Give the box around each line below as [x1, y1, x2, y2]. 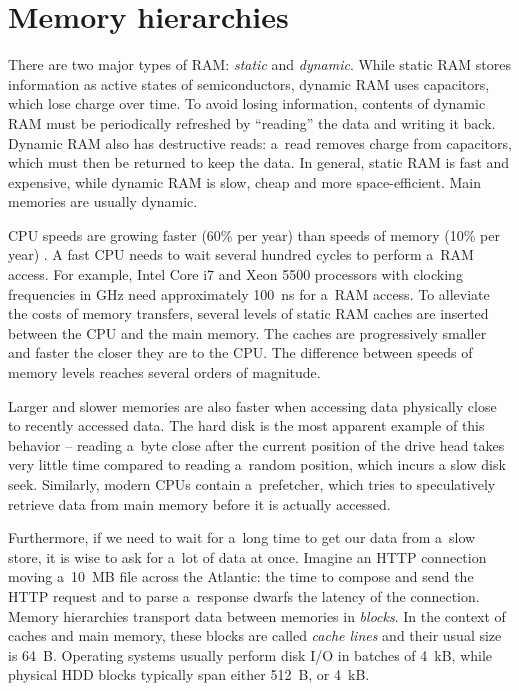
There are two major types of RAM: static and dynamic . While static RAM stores [8, 54, 511, 75]
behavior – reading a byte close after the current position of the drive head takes [8, 434, 505, 455]
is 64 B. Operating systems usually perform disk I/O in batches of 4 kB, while [8, 644, 493, 665]
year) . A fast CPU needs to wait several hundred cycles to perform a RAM [8, 244, 474, 265]
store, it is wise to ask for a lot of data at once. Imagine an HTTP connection [8, 546, 487, 567]
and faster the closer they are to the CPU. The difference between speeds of [8, 342, 473, 363]
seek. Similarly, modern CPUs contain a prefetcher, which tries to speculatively [8, 474, 496, 494]
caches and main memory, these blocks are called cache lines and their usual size [8, 625, 502, 646]
